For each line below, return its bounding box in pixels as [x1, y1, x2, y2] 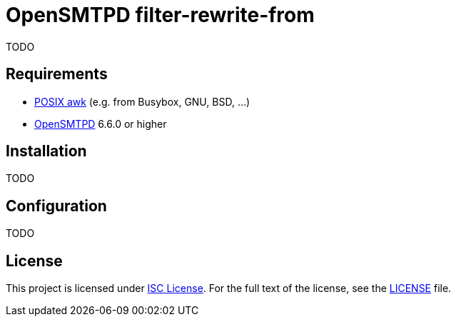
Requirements [6, 65, 108, 84]
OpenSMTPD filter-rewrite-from [6, 3, 315, 27]
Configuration [6, 196, 107, 215]
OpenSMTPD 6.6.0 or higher [34, 117, 167, 130]
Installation [6, 142, 87, 161]
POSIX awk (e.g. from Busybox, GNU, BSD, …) [34, 95, 250, 108]
